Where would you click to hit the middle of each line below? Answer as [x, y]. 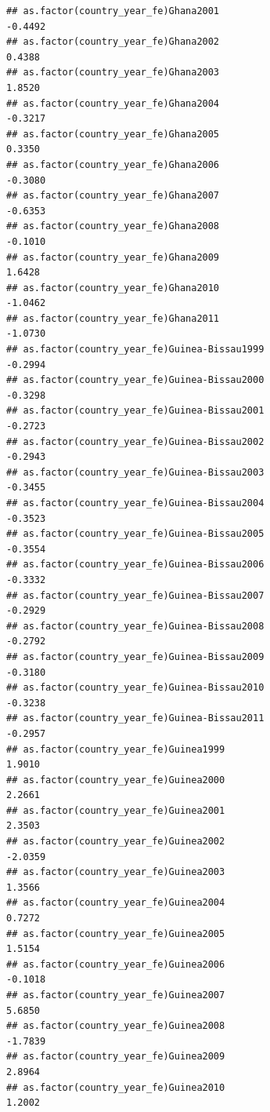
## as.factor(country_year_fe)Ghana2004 [113, 103]
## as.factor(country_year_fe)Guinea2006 [116, 964]
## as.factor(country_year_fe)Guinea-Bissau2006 [135, 565]
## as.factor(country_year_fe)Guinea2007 [116, 995]
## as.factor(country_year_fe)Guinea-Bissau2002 [135, 441]
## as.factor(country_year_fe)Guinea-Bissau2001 [135, 411]
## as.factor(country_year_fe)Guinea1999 [116, 749]
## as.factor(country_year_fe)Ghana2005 [113, 134]
